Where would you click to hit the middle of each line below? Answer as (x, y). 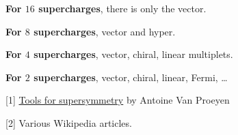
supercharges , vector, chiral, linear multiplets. (133, 54)
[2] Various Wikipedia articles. (69, 122)
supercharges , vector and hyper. (105, 31)
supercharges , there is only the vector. (122, 8)
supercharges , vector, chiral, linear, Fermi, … (131, 77)
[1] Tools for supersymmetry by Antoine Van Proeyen (118, 100)
